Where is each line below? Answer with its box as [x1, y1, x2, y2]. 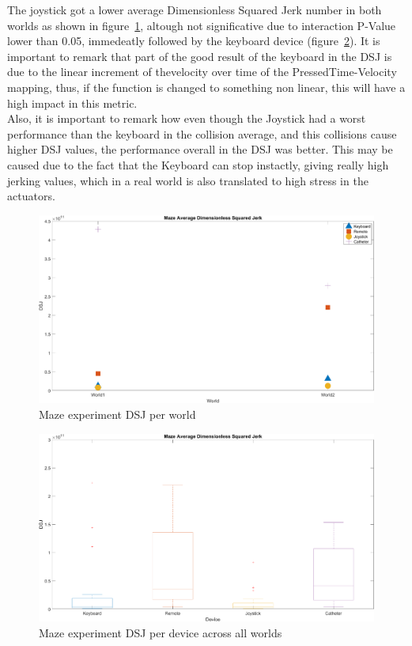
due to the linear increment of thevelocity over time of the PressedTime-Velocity [7, 63, 397, 80]
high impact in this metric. [7, 94, 138, 111]
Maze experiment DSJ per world [39, 405, 196, 422]
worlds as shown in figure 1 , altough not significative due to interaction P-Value [7, 17, 396, 33]
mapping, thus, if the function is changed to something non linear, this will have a [7, 78, 406, 95]
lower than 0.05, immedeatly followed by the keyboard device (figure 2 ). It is [7, 32, 380, 49]
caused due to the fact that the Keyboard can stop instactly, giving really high [7, 156, 389, 173]
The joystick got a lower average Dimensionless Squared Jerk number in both [7, 2, 382, 17]
